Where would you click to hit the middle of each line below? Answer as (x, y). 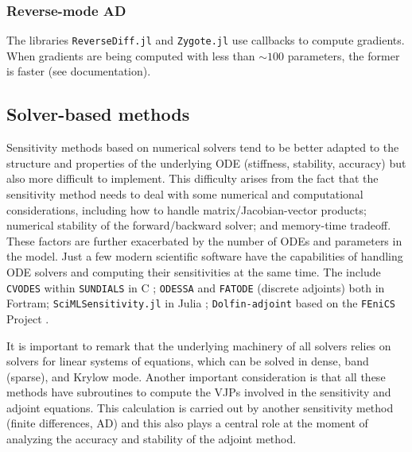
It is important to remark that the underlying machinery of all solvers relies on (199, 345)
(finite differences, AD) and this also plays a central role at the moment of (187, 423)
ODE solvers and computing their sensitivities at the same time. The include (194, 272)
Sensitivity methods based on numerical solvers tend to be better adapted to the (203, 147)
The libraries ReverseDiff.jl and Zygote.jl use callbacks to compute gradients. (206, 40)
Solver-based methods (98, 114)
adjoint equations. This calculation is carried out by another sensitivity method (200, 407)
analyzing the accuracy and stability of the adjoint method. (152, 439)
